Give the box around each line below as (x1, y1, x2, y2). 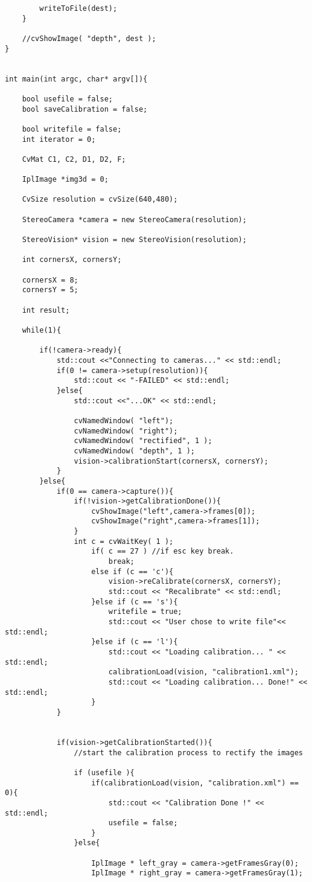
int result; (22, 305, 70, 315)
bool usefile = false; (22, 94, 113, 103)
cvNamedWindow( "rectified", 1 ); (74, 436, 212, 446)
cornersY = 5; (22, 286, 78, 295)
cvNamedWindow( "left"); (74, 416, 174, 425)
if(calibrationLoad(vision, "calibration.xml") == (91, 778, 299, 787)
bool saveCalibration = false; (22, 104, 148, 113)
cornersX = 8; (22, 275, 78, 284)
